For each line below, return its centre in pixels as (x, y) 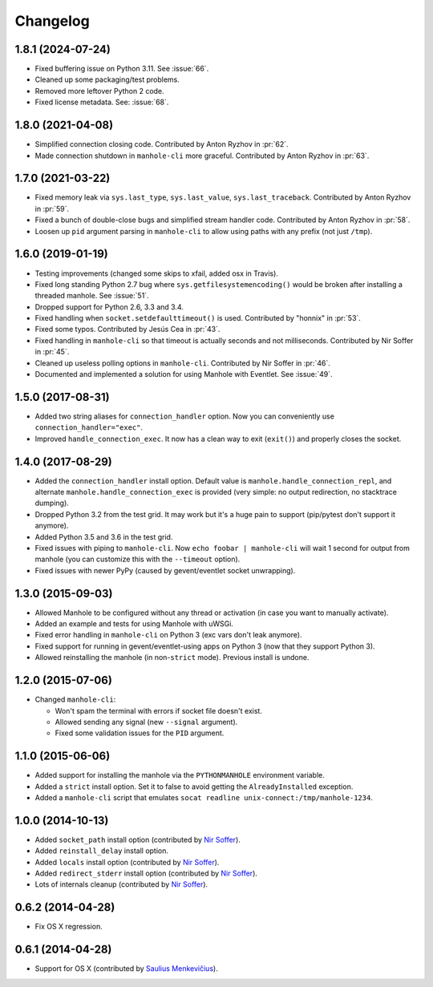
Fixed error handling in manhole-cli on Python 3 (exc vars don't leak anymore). (168, 635)
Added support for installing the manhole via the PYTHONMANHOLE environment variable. (180, 775)
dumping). (52, 503)
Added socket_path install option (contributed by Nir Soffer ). (138, 839)
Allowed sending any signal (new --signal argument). (146, 722)
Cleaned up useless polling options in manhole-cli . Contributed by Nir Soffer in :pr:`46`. (182, 363)
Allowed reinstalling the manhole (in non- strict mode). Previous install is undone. (172, 657)
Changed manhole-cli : (75, 700)
